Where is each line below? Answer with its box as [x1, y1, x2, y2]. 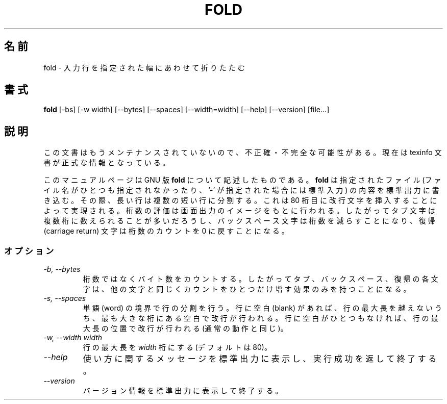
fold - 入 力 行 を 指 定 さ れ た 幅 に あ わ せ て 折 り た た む [43, 63, 245, 72]
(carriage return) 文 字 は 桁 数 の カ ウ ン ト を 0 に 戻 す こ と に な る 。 [43, 226, 289, 236]
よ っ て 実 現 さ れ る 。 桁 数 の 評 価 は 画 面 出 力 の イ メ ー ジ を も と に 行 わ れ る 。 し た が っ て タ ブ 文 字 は [43, 206, 435, 215]
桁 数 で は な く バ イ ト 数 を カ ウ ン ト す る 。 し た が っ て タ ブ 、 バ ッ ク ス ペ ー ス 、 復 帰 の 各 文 [83, 274, 438, 284]
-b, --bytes [43, 265, 81, 274]
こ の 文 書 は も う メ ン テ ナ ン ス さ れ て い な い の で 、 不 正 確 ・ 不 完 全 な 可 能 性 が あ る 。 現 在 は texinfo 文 [43, 148, 442, 157]
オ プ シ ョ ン [4, 245, 54, 256]
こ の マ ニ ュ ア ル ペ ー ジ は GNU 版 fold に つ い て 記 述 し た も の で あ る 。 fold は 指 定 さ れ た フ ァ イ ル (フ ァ [43, 175, 441, 185]
